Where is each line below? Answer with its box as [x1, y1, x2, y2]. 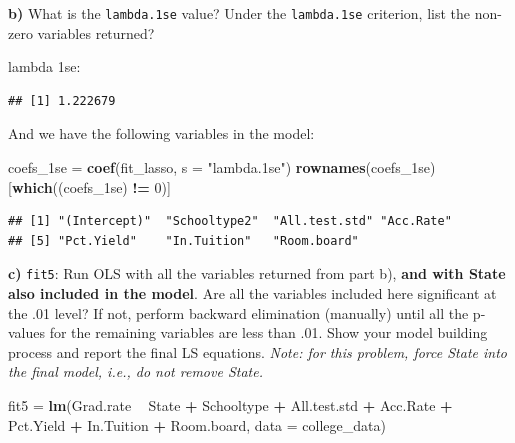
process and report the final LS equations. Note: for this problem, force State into [8, 341, 507, 362]
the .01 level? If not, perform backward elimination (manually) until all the [8, 302, 469, 323]
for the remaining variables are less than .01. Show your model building [49, 322, 488, 343]
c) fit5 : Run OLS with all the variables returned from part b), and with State [8, 263, 506, 284]
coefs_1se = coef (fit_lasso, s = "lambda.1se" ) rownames [8, 157, 366, 178]
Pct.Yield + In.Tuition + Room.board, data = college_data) [8, 414, 386, 435]
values [8, 322, 46, 343]
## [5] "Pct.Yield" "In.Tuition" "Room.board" [8, 233, 359, 248]
